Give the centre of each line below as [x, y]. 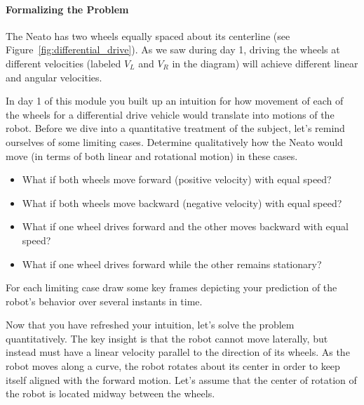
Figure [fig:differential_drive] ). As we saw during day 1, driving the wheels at [173, 49]
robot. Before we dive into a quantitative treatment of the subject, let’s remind [175, 128]
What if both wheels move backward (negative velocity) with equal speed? [182, 202]
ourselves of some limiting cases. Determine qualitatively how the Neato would [174, 141]
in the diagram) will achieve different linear [265, 63]
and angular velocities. [54, 77]
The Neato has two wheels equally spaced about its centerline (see [148, 35]
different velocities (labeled [63, 63]
